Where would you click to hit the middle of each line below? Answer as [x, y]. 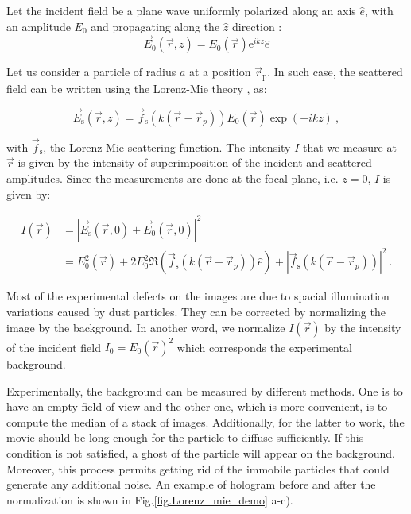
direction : [257, 26]
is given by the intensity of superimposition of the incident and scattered [195, 162]
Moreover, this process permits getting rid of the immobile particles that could [198, 468]
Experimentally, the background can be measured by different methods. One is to [205, 390]
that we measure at [349, 147]
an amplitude [39, 26]
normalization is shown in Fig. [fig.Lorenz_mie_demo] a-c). [150, 499]
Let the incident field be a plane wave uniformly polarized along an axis [181, 10]
